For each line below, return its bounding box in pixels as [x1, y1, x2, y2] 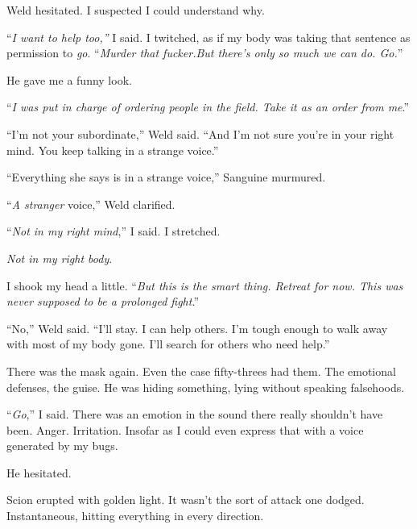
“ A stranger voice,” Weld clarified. [6, 195, 175, 212]
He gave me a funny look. [6, 71, 132, 88]
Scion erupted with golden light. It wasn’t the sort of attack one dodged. [6, 491, 365, 508]
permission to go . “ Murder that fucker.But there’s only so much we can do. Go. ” [6, 44, 403, 61]
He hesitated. [6, 464, 72, 481]
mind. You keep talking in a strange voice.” [6, 141, 219, 158]
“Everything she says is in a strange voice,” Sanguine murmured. [6, 169, 326, 185]
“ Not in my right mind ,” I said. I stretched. [6, 223, 221, 240]
